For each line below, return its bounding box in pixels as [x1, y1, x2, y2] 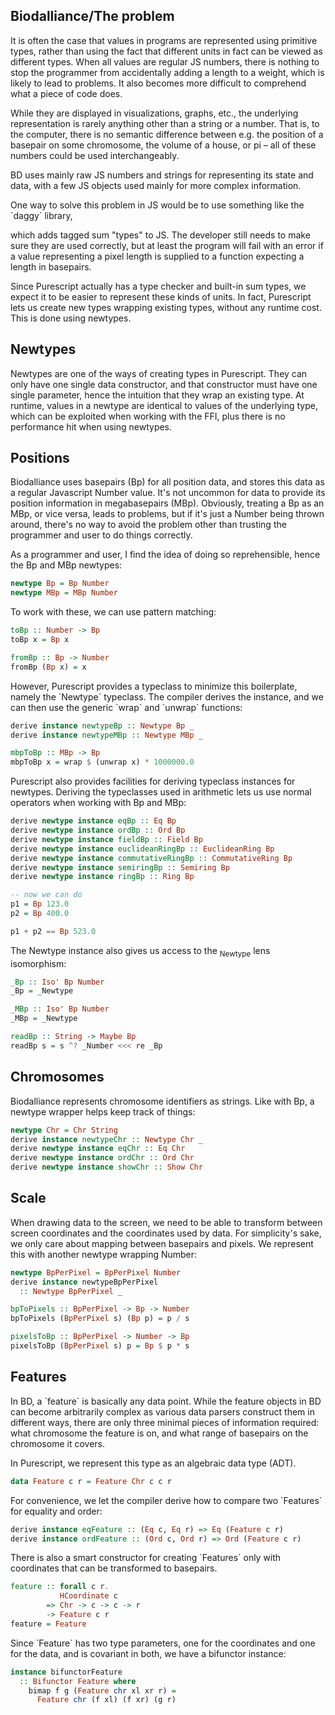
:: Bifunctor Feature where [19, 1676, 137, 1686]
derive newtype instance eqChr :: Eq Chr [10, 1144, 186, 1154]
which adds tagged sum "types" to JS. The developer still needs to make [10, 229, 311, 241]
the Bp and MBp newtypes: [10, 559, 123, 571]
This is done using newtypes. [10, 312, 132, 324]
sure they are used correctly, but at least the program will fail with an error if [10, 239, 324, 251]
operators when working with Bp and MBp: [10, 797, 187, 809]
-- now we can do [10, 890, 83, 900]
